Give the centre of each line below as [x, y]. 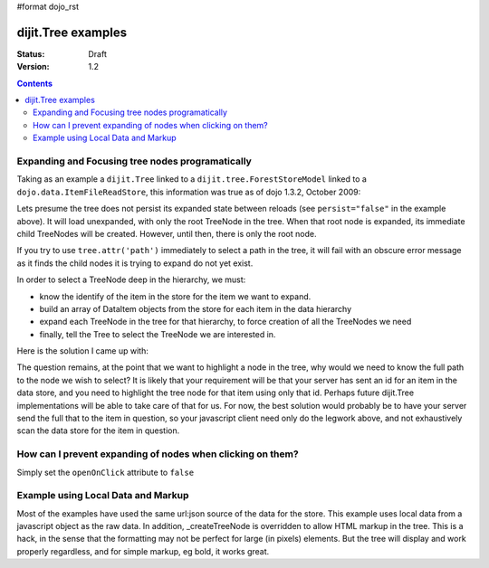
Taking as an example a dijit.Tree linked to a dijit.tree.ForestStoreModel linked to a [192, 179]
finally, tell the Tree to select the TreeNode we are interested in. [158, 334]
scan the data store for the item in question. [98, 431]
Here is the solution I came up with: [82, 351]
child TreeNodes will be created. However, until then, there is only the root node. [167, 233]
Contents [35, 83]
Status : [31, 53]
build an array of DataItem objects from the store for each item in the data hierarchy [196, 308]
